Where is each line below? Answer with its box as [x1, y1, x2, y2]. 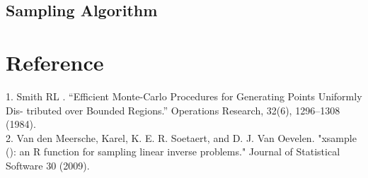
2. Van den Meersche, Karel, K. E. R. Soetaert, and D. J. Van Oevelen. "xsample [6, 130, 357, 145]
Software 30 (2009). [6, 158, 90, 172]
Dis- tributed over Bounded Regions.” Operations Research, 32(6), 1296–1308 [6, 102, 340, 117]
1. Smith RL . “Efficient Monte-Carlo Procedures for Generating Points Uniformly [6, 88, 362, 103]
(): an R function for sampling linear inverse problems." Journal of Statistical [6, 144, 340, 159]
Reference [6, 47, 104, 76]
